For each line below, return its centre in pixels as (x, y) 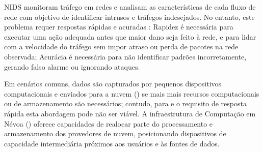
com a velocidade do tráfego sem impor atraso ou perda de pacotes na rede (121, 47)
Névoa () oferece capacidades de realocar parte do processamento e (109, 123)
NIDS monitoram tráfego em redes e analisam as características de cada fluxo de (130, 7)
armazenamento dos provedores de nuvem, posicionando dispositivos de (115, 133)
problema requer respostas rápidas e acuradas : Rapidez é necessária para (119, 27)
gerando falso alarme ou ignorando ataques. (72, 66)
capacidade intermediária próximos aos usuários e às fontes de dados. (112, 143)
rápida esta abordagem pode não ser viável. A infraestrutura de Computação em (130, 113)
